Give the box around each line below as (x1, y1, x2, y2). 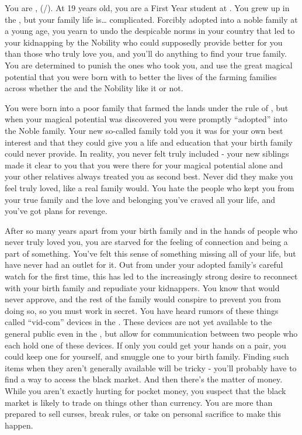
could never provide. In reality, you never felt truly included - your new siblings (5, 147, 289, 160)
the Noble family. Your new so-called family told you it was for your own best (5, 124, 283, 136)
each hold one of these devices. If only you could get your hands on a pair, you (5, 339, 286, 351)
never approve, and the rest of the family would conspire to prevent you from (5, 293, 281, 305)
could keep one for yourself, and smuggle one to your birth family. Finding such (5, 350, 289, 362)
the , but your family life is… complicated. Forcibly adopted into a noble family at (5, 13, 298, 25)
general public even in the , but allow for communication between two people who (5, 327, 298, 340)
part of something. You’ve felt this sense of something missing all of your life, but (5, 247, 296, 259)
